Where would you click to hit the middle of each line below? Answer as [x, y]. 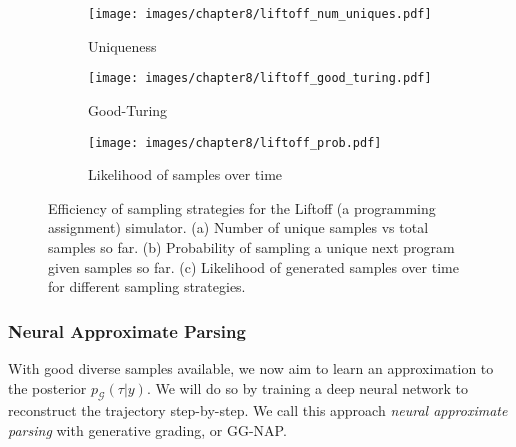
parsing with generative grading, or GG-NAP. [147, 429]
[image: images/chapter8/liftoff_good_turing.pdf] [260, 78]
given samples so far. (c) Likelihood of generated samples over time [253, 266]
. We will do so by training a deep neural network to [307, 387]
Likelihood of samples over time [185, 174]
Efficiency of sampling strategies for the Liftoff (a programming [242, 207]
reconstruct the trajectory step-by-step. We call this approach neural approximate [258, 410]
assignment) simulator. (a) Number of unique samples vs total [238, 227]
